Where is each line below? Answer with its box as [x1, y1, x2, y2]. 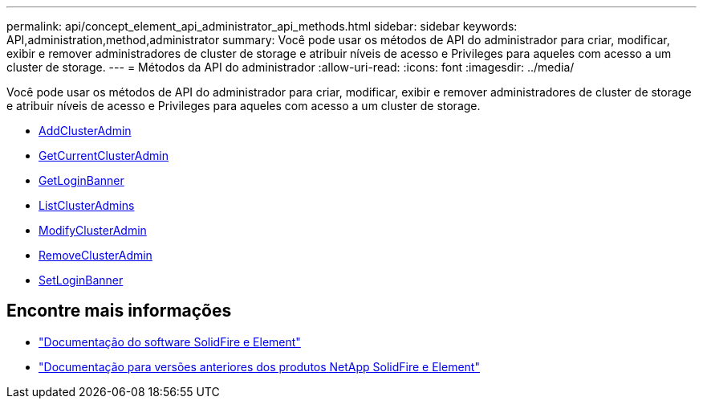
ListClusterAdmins [39, 198, 135, 212]
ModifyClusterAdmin [39, 223, 147, 237]
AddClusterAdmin [39, 124, 132, 137]
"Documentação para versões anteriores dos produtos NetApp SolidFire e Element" [39, 359, 480, 374]
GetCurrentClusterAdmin [39, 149, 169, 162]
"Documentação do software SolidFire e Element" [39, 334, 301, 349]
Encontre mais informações [6, 301, 232, 321]
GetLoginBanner [39, 174, 124, 187]
